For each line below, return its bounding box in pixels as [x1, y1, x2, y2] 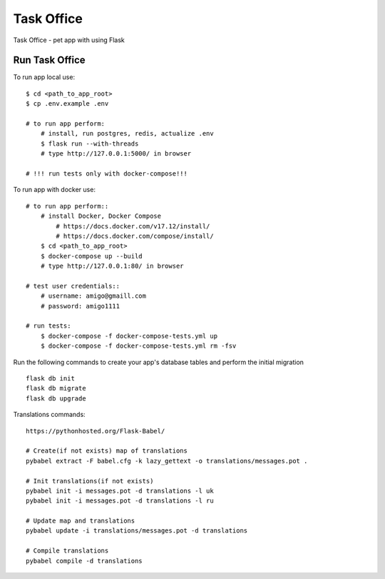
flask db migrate [26, 384, 86, 393]
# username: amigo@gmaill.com [40, 292, 146, 300]
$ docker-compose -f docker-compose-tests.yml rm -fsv [40, 342, 237, 350]
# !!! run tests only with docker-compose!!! [26, 169, 188, 178]
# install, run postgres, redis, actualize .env [40, 129, 214, 138]
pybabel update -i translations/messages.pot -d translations [26, 527, 248, 535]
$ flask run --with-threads [40, 139, 139, 148]
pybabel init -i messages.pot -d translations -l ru [26, 497, 214, 505]
